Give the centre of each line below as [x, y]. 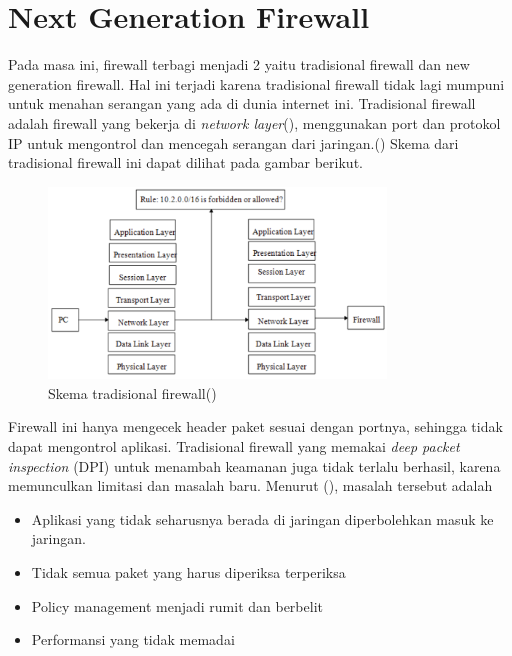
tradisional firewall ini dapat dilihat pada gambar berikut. [185, 162]
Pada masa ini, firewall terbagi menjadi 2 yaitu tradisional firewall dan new [239, 64]
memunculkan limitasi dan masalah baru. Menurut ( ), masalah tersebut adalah [250, 485]
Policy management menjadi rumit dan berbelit [177, 605]
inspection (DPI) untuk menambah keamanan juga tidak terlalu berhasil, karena [254, 465]
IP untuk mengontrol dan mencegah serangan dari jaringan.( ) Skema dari [233, 142]
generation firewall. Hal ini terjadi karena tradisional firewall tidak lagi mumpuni [256, 83]
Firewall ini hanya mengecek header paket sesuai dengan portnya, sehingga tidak [255, 426]
